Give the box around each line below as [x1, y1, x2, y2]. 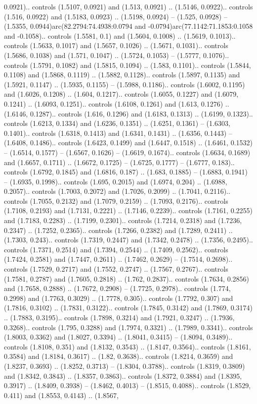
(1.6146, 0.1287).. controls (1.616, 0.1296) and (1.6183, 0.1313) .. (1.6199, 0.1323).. [4, 108, 253, 118]
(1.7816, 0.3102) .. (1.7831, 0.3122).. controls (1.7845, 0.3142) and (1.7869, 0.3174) [4, 302, 253, 313]
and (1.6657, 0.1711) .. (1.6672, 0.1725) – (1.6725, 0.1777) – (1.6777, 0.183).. [4, 157, 235, 167]
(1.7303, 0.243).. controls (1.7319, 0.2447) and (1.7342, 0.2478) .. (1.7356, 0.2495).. [4, 234, 253, 245]
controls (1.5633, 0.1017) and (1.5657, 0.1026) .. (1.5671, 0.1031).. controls [4, 40, 228, 51]
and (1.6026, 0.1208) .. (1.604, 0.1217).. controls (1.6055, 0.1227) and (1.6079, [4, 89, 239, 99]
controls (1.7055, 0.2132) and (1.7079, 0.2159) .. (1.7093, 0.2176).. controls [4, 195, 228, 206]
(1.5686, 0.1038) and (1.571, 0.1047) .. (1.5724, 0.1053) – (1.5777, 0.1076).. [4, 50, 229, 60]
